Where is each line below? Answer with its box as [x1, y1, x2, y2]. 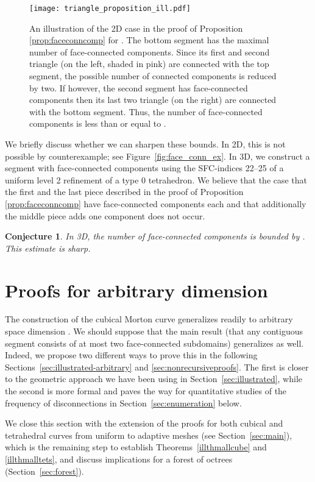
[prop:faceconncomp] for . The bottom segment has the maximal [29, 34, 269, 46]
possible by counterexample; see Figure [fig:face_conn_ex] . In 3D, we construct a [5, 149, 310, 162]
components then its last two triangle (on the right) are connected [29, 93, 277, 106]
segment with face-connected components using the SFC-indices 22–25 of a [5, 161, 284, 174]
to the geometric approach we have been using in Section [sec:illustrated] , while [5, 372, 303, 385]
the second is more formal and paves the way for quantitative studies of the [5, 385, 287, 397]
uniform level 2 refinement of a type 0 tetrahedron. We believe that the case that [5, 173, 308, 186]
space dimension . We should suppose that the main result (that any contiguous [5, 325, 303, 338]
